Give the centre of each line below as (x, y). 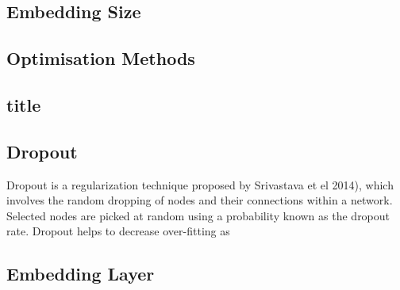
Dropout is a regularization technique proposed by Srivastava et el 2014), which (200, 184)
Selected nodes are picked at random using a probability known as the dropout (198, 215)
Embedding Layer (81, 274)
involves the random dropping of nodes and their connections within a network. (200, 200)
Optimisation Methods (101, 58)
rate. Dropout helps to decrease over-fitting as (118, 231)
